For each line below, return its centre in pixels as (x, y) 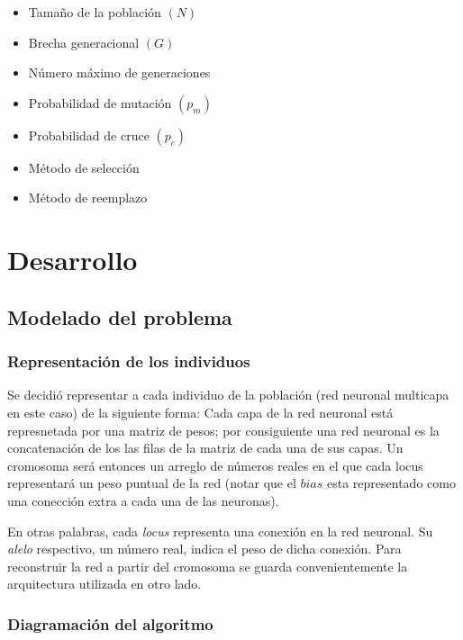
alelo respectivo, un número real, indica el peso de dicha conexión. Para (204, 549)
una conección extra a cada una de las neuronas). (143, 500)
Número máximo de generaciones (119, 72)
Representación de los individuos (129, 361)
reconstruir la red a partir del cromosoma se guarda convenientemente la (208, 566)
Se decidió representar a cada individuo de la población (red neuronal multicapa (228, 395)
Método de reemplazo (88, 198)
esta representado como (391, 483)
